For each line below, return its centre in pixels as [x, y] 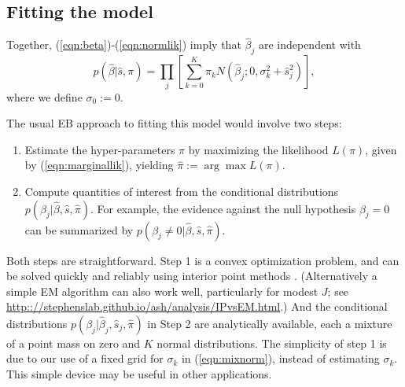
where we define [44, 96]
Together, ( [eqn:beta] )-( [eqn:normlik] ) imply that [124, 44]
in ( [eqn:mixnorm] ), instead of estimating [280, 358]
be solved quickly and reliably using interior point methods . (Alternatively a [192, 276]
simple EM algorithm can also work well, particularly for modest [162, 291]
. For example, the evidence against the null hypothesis [223, 208]
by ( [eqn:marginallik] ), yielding [99, 165]
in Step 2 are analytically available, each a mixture [270, 323]
